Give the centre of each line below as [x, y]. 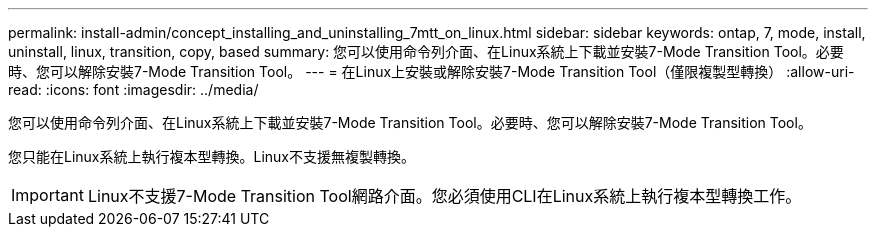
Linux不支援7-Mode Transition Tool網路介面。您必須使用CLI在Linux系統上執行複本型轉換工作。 [444, 196]
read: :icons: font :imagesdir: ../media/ [133, 89]
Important [47, 195]
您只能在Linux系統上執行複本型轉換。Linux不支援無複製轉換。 [211, 156]
